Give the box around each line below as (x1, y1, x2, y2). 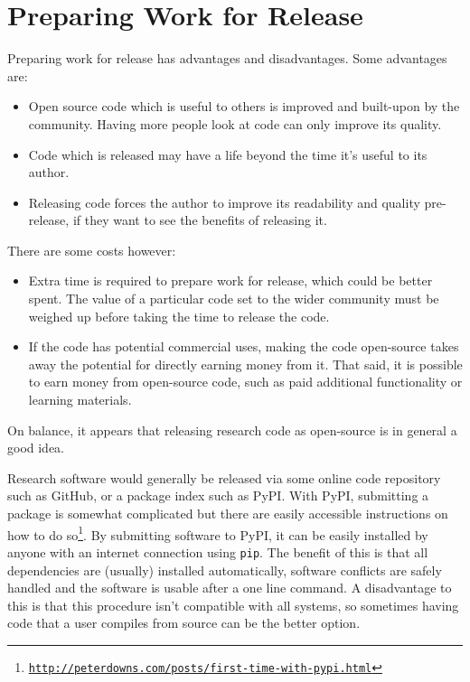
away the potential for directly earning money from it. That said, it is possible (28, 354, 463, 373)
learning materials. (28, 390, 132, 409)
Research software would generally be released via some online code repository (7, 468, 441, 487)
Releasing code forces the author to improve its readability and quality (28, 192, 420, 211)
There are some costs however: (7, 240, 176, 259)
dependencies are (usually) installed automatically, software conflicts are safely (7, 560, 442, 579)
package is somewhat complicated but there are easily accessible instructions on (7, 504, 448, 522)
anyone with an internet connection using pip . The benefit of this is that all (7, 542, 428, 561)
